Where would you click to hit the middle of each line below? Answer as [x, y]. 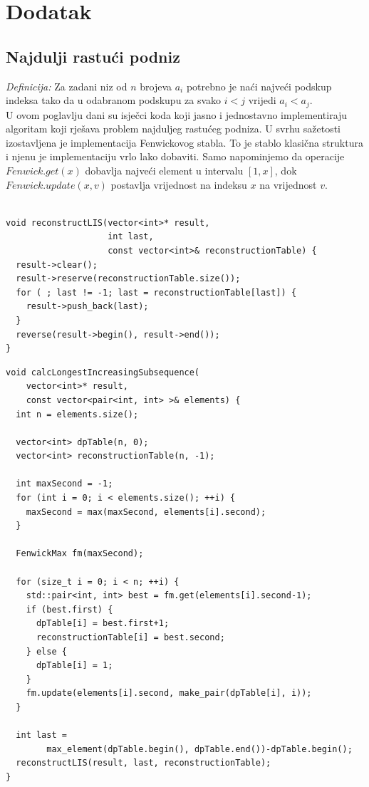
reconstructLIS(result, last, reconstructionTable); [144, 763]
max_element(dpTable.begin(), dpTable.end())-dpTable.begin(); [199, 749]
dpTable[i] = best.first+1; [103, 624]
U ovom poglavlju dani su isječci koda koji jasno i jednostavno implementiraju [177, 114]
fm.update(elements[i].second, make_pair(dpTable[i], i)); [169, 693]
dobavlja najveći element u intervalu [164, 170]
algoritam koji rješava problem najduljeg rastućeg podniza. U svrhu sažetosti [173, 129]
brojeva [156, 86]
